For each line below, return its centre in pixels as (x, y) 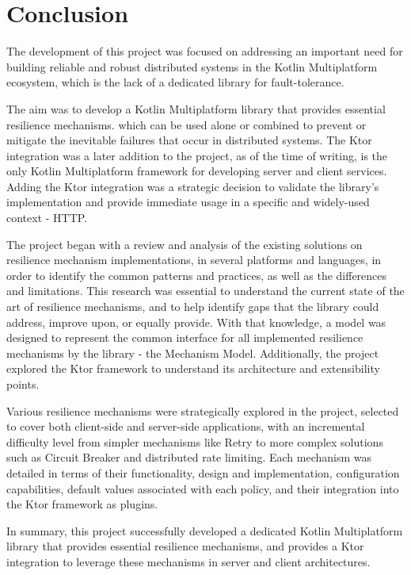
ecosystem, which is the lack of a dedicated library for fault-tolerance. (175, 82)
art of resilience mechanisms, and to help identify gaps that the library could (193, 307)
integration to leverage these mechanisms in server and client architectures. (188, 561)
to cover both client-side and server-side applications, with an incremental (186, 426)
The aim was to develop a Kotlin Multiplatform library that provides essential (196, 108)
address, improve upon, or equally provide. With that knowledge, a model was (196, 322)
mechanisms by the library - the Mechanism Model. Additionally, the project (193, 353)
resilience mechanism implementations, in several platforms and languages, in (194, 260)
